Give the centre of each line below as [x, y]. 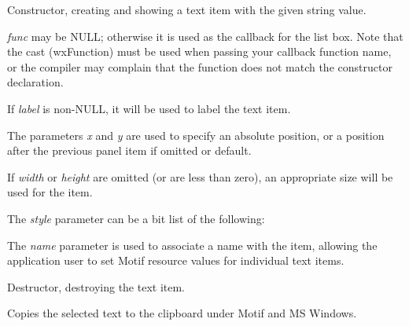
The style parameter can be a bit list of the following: [136, 218]
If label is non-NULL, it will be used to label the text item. [149, 108]
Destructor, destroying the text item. [96, 286]
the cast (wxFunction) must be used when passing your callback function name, [199, 51]
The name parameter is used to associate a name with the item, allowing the [192, 245]
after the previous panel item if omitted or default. [129, 150]
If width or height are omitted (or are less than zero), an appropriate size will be [200, 176]
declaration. [35, 82]
